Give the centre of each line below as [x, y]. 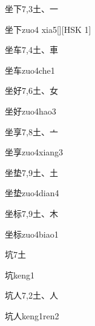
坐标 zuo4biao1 [32, 234]
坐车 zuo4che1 [30, 70]
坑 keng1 [20, 275]
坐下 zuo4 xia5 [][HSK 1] [48, 29]
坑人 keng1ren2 [32, 315]
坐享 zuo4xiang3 [34, 152]
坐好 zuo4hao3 [31, 111]
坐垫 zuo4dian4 [32, 193]
